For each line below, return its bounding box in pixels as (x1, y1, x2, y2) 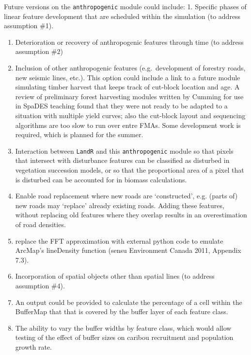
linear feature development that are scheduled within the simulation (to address (4, 11, 241, 21)
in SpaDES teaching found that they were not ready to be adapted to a (15, 101, 228, 111)
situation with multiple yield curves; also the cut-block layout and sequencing (15, 110, 246, 120)
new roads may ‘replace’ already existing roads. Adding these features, (15, 200, 224, 210)
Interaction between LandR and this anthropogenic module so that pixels (15, 145, 234, 156)
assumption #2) (15, 46, 63, 56)
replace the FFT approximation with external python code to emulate (15, 235, 223, 246)
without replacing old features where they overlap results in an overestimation (15, 210, 247, 220)
